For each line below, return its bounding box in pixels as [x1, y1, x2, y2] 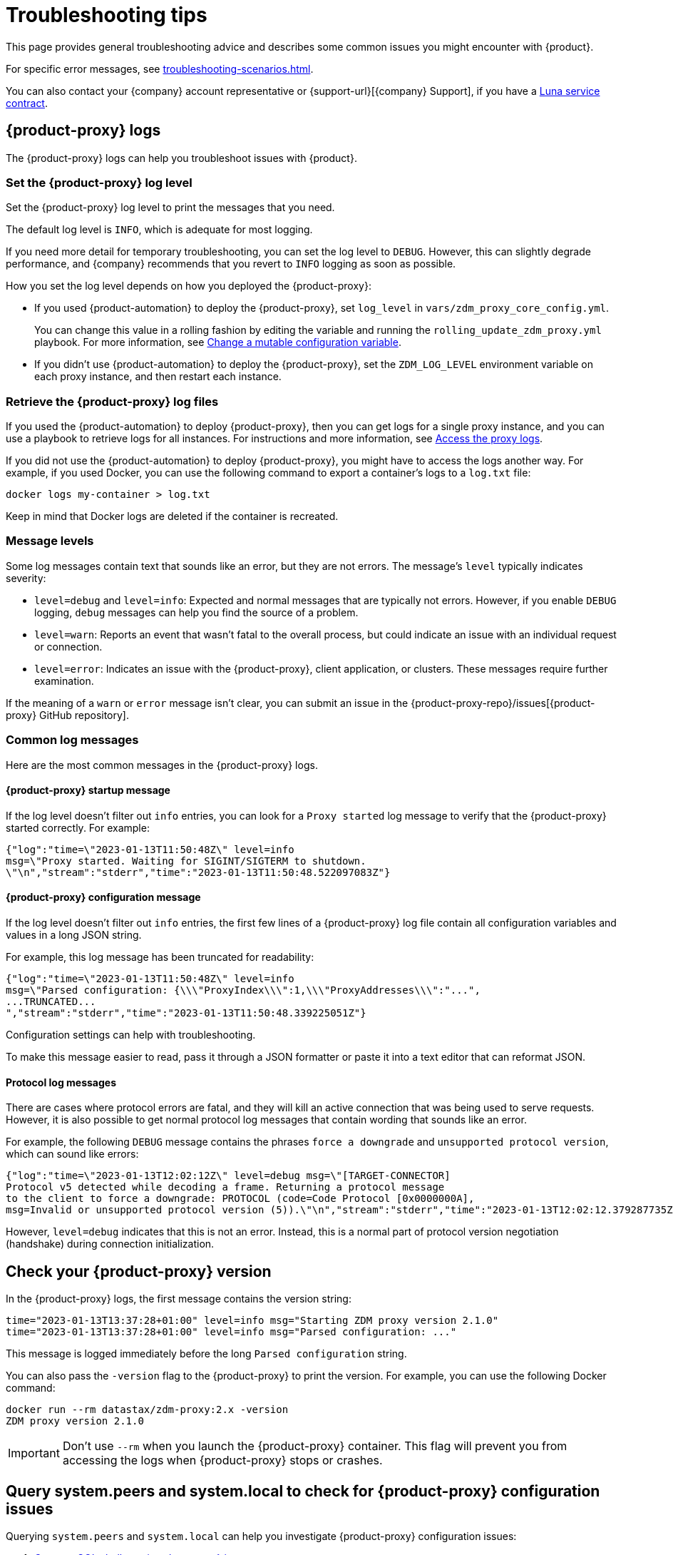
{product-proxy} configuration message [6, 891, 201, 904]
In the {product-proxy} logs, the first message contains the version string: [6, 1293, 351, 1305]
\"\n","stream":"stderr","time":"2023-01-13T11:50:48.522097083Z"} [6, 866, 391, 878]
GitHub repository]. [39, 708, 129, 721]
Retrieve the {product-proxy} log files [6, 394, 219, 409]
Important [8, 1446, 60, 1461]
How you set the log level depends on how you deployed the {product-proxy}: [6, 280, 371, 292]
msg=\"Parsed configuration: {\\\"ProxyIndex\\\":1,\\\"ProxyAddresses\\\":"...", [6, 984, 481, 996]
